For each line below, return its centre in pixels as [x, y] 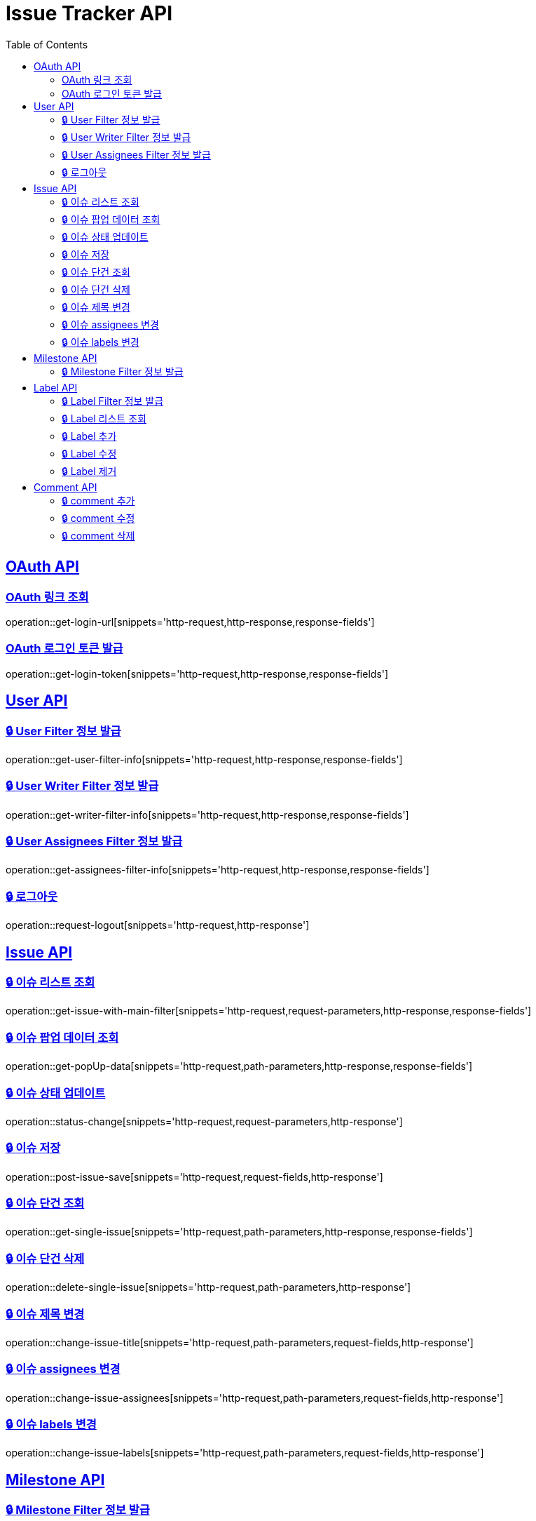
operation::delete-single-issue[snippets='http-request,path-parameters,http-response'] [208, 1287]
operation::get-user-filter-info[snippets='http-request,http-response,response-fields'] [204, 759]
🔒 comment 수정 [98, 518]
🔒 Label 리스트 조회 [104, 418]
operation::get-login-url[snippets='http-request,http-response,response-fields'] [190, 622]
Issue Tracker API [89, 13]
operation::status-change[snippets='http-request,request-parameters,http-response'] [204, 1121]
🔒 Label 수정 [89, 453]
